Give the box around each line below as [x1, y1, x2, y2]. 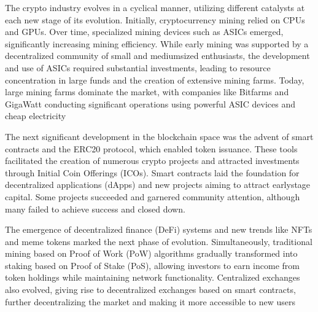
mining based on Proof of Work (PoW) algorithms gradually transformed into [5, 247, 298, 260]
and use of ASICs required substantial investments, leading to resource [5, 61, 271, 74]
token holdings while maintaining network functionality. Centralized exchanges [5, 271, 300, 284]
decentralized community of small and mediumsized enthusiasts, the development [5, 49, 310, 62]
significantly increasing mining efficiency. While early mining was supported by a [5, 37, 309, 50]
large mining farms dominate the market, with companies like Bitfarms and [5, 85, 289, 98]
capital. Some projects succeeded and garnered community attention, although [5, 190, 300, 203]
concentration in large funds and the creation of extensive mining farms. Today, [5, 73, 304, 86]
